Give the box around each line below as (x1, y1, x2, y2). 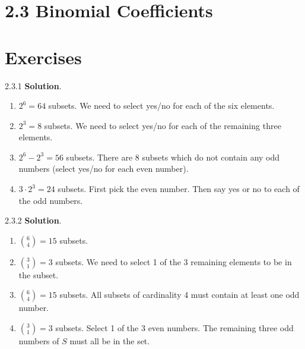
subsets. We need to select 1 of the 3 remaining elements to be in (55, 255, 292, 268)
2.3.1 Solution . (5, 79, 62, 92)
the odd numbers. (18, 194, 83, 206)
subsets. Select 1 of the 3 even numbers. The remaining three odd (55, 322, 294, 334)
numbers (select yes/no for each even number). (18, 162, 189, 175)
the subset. (18, 268, 59, 281)
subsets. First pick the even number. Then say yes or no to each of (58, 183, 300, 195)
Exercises (5, 45, 82, 69)
